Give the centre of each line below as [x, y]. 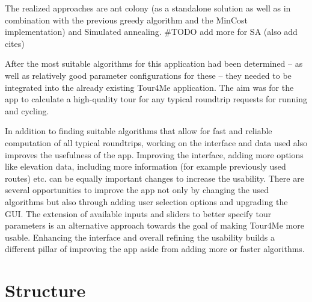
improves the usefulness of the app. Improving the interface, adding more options [154, 154]
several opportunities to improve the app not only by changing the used [137, 190]
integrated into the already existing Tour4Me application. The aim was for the [149, 87]
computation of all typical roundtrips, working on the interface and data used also [156, 142]
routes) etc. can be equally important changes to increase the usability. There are [154, 178]
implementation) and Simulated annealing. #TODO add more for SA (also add [151, 32]
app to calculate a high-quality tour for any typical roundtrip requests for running [156, 99]
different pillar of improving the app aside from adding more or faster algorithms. [155, 249]
